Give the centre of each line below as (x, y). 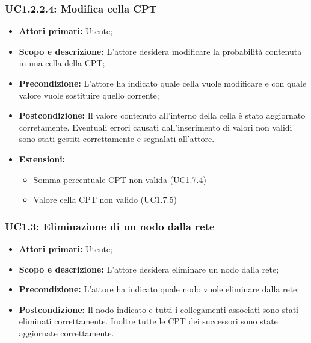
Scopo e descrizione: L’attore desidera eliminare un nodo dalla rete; (149, 269)
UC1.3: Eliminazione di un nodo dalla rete (110, 226)
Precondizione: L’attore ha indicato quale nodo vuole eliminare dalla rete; (159, 289)
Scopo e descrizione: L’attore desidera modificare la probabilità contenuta (160, 51)
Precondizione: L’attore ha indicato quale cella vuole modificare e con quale (163, 83)
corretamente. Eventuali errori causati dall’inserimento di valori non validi (155, 127)
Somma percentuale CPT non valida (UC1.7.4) (120, 179)
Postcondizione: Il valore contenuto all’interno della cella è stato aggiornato (162, 115)
